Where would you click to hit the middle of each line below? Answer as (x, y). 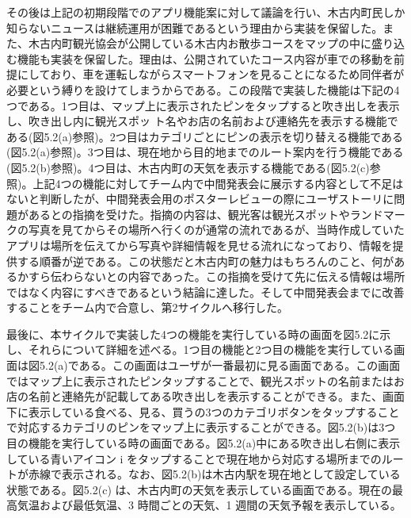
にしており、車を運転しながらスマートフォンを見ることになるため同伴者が (211, 74)
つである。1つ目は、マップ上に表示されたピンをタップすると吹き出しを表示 (203, 105)
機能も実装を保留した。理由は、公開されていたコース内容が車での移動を (205, 58)
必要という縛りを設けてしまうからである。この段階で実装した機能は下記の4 (203, 89)
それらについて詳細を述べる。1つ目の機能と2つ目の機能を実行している (211, 349)
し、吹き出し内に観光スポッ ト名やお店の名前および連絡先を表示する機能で (202, 121)
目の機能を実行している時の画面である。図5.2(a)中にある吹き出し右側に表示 (204, 443)
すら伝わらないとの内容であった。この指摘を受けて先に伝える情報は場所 (217, 276)
